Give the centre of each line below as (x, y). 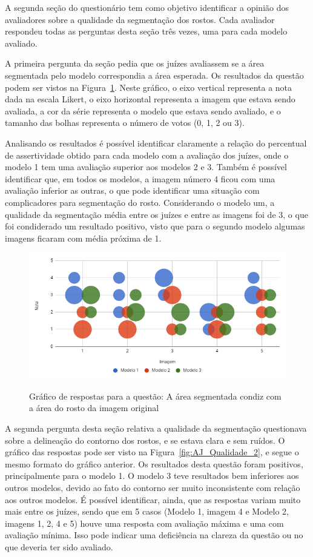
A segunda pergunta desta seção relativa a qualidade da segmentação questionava (156, 428)
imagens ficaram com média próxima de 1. (83, 238)
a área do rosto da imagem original (94, 408)
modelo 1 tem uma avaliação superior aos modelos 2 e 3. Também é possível (146, 167)
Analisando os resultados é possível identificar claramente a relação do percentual (156, 143)
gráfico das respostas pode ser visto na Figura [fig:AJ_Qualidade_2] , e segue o (152, 452)
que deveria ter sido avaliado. (59, 546)
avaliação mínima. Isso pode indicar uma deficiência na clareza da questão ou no (154, 535)
